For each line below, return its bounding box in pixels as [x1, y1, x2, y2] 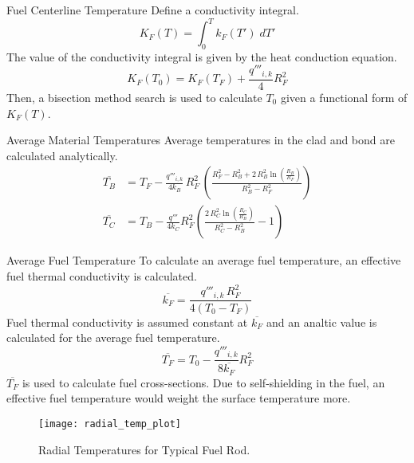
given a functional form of [280, 88, 408, 105]
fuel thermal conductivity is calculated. [6, 268, 197, 284]
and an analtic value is [266, 313, 377, 330]
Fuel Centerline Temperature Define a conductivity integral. [6, 2, 299, 18]
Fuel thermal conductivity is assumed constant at [6, 313, 248, 330]
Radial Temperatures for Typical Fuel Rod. [38, 441, 250, 457]
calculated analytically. [6, 147, 118, 163]
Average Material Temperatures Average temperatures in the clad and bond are [6, 131, 395, 148]
